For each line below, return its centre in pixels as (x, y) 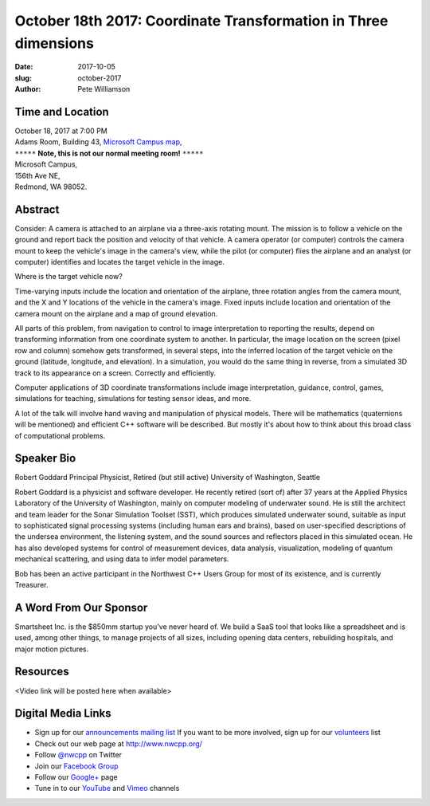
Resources (42, 672)
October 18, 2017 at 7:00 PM (61, 131)
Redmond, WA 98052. (51, 187)
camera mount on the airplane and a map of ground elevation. (116, 313)
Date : (24, 67)
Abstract (37, 209)
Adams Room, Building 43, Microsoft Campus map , (98, 142)
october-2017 (100, 78)
